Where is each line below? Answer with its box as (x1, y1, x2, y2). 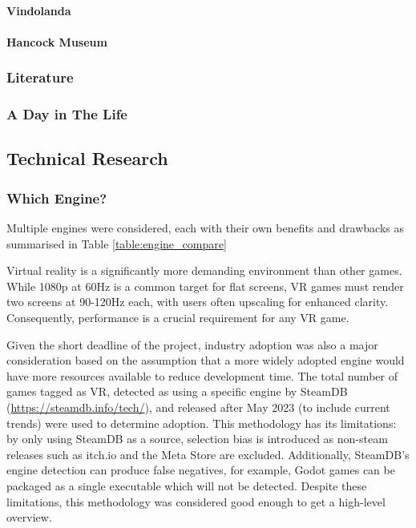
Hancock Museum (6, 33, 107, 50)
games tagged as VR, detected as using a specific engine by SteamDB (6, 383, 348, 400)
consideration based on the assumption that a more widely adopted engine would (6, 352, 405, 369)
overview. (6, 509, 52, 526)
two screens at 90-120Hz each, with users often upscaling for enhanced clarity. (6, 293, 389, 310)
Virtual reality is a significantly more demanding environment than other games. (6, 262, 402, 279)
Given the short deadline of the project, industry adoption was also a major (6, 336, 378, 353)
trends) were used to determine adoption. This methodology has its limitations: (6, 414, 397, 431)
